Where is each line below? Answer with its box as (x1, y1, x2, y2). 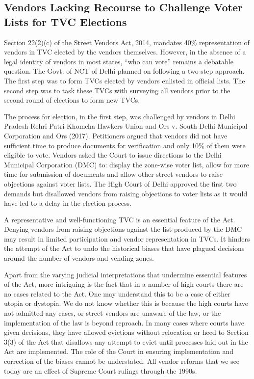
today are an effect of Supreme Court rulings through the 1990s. (4, 365, 197, 376)
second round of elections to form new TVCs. (4, 95, 140, 105)
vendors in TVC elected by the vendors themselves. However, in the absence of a (4, 47, 246, 57)
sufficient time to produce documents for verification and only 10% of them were (4, 140, 246, 150)
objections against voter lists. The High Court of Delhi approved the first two (4, 178, 237, 189)
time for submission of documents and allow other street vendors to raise (4, 169, 223, 179)
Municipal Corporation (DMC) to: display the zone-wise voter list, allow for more (4, 159, 249, 169)
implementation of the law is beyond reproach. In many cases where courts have (4, 317, 245, 327)
